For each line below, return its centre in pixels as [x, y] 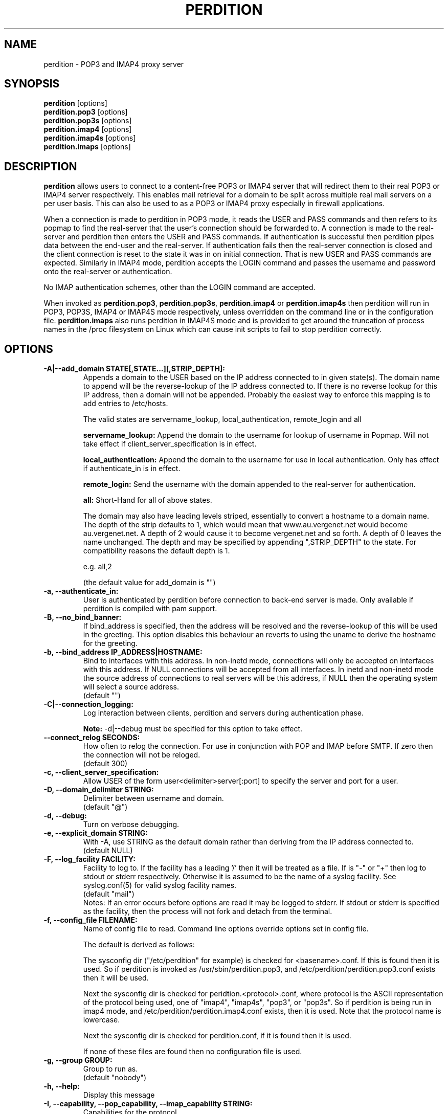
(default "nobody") [115, 1078]
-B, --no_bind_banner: [83, 617]
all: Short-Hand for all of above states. [148, 500]
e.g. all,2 [97, 567]
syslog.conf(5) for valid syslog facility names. [160, 885]
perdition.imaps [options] [87, 147]
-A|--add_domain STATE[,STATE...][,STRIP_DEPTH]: [134, 369]
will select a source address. [131, 687]
